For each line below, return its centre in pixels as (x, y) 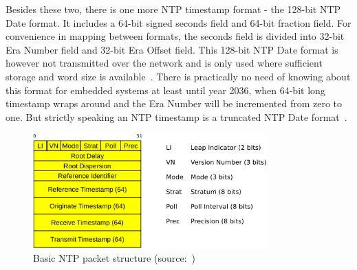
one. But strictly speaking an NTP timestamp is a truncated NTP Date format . (176, 116)
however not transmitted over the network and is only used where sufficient (164, 63)
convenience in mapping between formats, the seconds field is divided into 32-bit (175, 36)
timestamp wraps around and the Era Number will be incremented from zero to (174, 103)
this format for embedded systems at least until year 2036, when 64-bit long (165, 90)
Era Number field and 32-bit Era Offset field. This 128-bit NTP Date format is (172, 49)
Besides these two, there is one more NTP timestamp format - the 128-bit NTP (173, 9)
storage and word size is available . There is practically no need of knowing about (178, 76)
